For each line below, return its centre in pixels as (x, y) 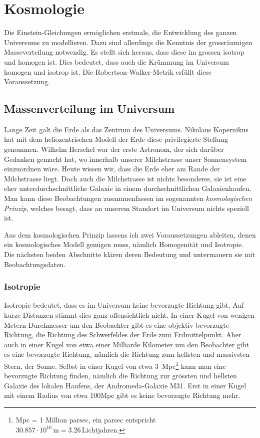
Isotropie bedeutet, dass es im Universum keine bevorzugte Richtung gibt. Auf (124, 305)
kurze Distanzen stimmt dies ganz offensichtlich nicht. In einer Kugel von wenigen (129, 315)
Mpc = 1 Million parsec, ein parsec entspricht (86, 420)
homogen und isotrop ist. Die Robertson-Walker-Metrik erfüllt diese (108, 71)
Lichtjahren (99, 430)
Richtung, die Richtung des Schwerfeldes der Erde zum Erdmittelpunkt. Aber (123, 335)
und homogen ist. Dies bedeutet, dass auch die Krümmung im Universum (116, 61)
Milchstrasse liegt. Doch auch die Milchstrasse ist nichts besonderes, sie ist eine (125, 178)
